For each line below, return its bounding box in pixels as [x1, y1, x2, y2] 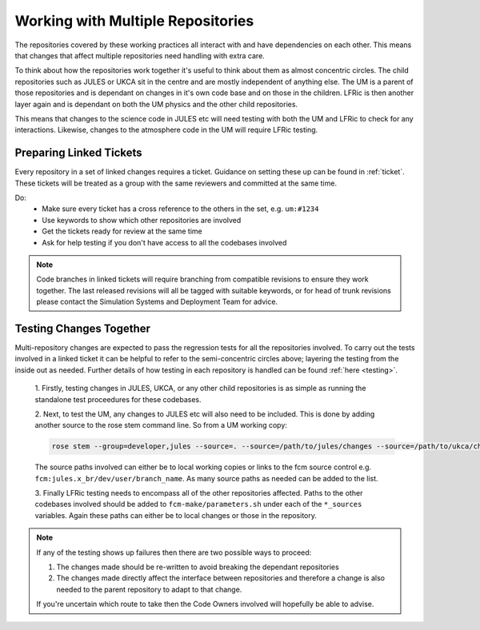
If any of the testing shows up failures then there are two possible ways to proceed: [36, 548, 312, 557]
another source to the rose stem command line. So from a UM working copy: [34, 421, 288, 430]
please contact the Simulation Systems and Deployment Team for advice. [36, 297, 278, 307]
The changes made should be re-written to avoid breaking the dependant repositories [56, 562, 339, 572]
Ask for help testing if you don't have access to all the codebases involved [42, 237, 287, 247]
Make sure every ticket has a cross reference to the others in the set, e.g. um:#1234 [42, 204, 319, 213]
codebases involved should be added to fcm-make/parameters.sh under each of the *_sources [34, 500, 362, 509]
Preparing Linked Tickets [14, 146, 143, 160]
